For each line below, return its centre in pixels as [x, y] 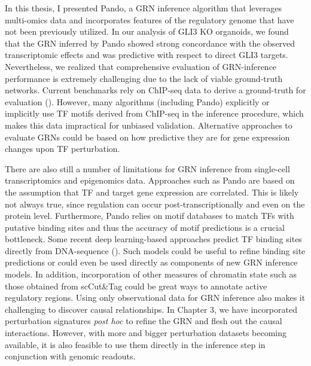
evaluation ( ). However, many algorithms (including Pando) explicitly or [137, 101]
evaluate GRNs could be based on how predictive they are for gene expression [147, 137]
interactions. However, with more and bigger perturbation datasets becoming [146, 333]
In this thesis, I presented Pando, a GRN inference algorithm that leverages [144, 8]
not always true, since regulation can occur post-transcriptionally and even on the [155, 204]
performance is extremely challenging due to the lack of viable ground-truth [144, 78]
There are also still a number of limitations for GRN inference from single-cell [147, 168]
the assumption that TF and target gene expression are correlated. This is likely [152, 192]
